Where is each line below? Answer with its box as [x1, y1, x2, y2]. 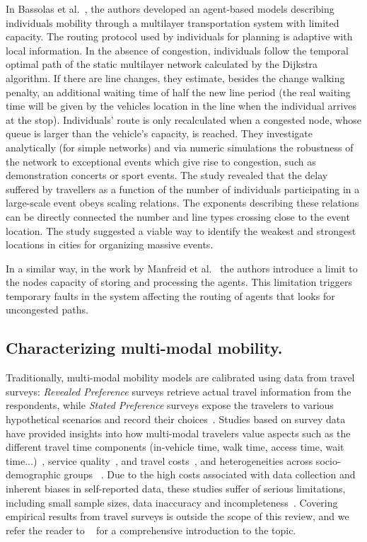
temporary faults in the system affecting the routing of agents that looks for [6, 288, 335, 303]
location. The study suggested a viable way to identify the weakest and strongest [6, 223, 356, 238]
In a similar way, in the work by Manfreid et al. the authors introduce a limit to [6, 260, 358, 275]
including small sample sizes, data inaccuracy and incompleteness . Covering [6, 495, 338, 509]
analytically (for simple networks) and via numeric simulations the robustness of [6, 139, 354, 154]
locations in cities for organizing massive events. [6, 237, 214, 252]
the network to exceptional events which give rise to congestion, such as [6, 154, 316, 168]
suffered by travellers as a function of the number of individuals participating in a [6, 181, 360, 196]
